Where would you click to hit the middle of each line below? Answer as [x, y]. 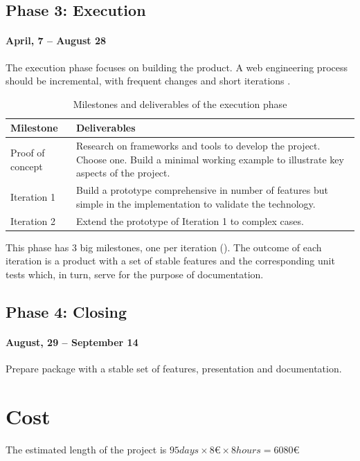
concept [27, 166]
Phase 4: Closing [66, 311]
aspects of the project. [123, 173]
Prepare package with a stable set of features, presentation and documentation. [174, 369]
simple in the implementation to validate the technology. [196, 203]
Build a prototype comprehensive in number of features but [202, 190]
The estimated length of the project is [86, 449]
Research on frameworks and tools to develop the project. [198, 146]
